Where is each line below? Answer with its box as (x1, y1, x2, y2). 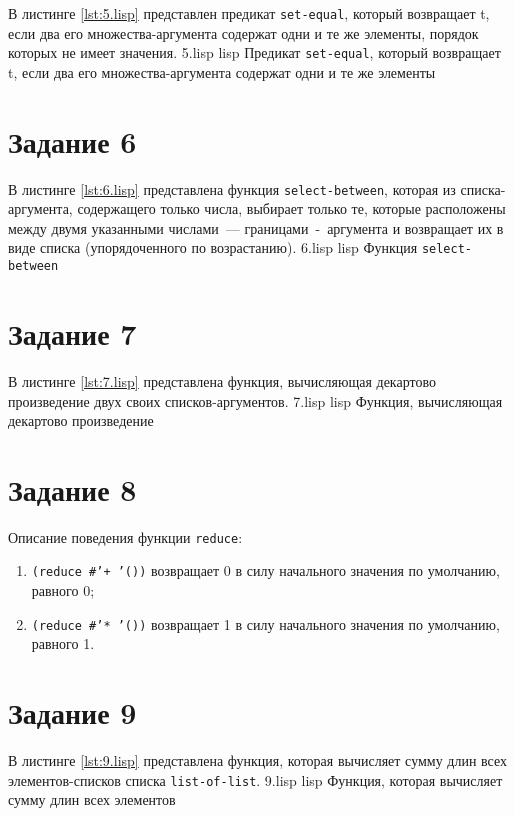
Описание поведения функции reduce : (8, 526, 243, 547)
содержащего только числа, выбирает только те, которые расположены (77, 198, 506, 219)
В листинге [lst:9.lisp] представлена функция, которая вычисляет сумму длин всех (8, 750, 508, 771)
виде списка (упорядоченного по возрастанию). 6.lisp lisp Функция (8, 237, 418, 258)
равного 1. (31, 633, 95, 654)
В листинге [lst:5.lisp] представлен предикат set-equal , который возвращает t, (8, 3, 490, 23)
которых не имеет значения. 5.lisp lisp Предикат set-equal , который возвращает (8, 42, 501, 63)
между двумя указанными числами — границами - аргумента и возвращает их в (8, 217, 504, 238)
